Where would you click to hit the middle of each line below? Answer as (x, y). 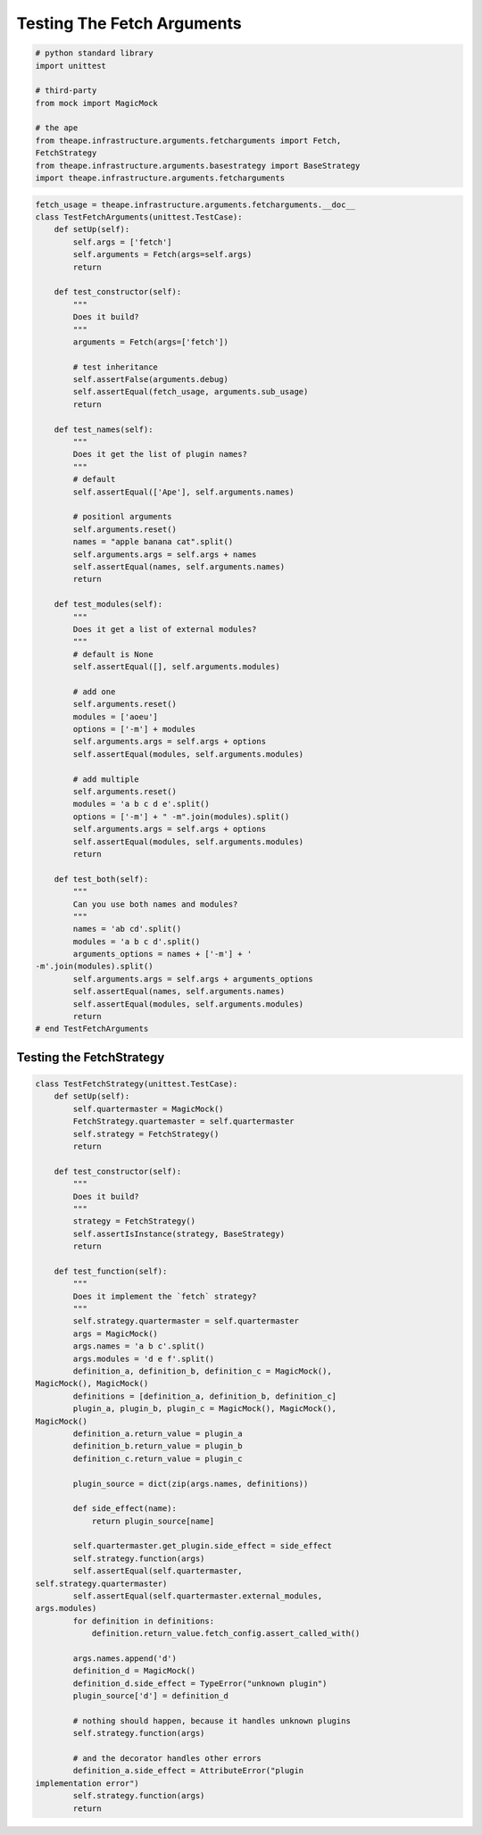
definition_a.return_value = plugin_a (158, 1433)
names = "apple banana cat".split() (153, 542)
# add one (94, 691)
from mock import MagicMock (96, 103)
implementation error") (87, 1783)
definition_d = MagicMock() (134, 1671)
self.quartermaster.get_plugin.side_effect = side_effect (202, 1546)
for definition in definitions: (143, 1621)
